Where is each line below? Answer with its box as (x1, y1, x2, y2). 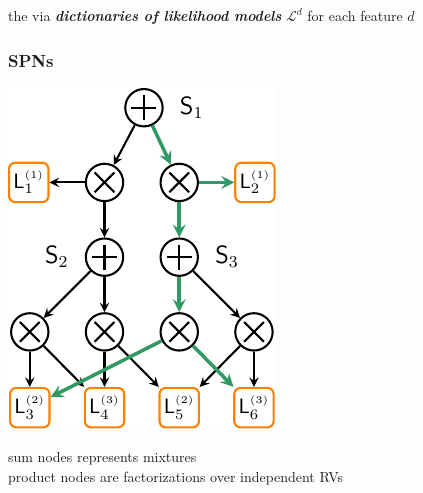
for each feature (307, 5, 403, 25)
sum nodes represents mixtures (8, 446, 197, 467)
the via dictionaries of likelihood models (8, 5, 282, 25)
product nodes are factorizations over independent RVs (8, 466, 344, 486)
